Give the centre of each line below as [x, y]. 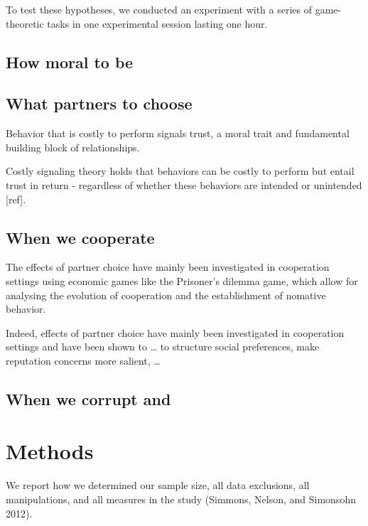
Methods [50, 451]
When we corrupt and [88, 398]
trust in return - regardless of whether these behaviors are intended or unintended [184, 184]
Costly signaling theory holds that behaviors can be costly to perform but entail [180, 171]
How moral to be [70, 61]
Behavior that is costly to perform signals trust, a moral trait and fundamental [178, 133]
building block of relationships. [73, 147]
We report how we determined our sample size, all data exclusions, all [158, 485]
